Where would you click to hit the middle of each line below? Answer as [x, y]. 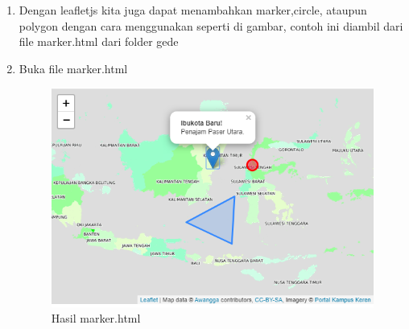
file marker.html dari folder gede [99, 41]
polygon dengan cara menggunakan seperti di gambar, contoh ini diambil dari [211, 25]
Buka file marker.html [73, 68]
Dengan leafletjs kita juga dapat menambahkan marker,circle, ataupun [193, 10]
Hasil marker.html [96, 318]
